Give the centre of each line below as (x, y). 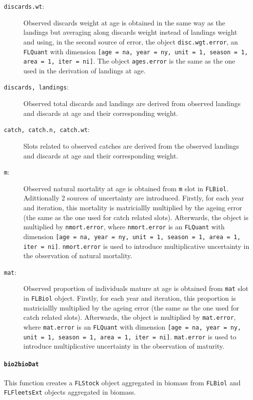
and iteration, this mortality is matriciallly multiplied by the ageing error (133, 207)
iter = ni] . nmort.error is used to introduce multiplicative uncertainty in (136, 246)
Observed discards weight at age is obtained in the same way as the (124, 22)
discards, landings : (36, 87)
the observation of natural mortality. (78, 256)
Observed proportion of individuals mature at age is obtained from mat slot (136, 288)
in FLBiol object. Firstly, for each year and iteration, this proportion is (130, 298)
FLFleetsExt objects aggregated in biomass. (70, 392)
